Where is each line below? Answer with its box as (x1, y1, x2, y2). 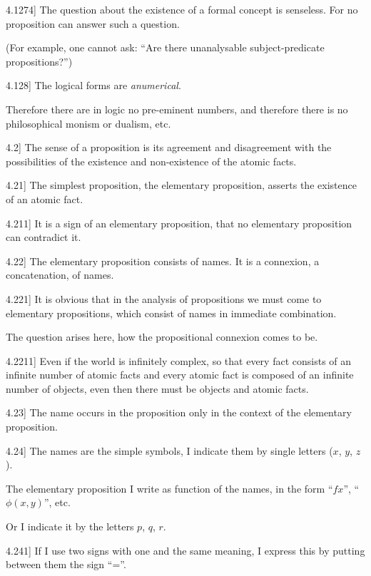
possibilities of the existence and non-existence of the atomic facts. (6, 153, 297, 168)
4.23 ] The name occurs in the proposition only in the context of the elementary (6, 405, 352, 420)
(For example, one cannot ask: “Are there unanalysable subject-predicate (6, 40, 325, 55)
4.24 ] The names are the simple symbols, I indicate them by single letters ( (6, 443, 333, 458)
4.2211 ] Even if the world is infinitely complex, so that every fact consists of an (6, 353, 352, 368)
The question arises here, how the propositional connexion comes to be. (6, 329, 318, 344)
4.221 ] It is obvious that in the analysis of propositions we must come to (6, 291, 322, 306)
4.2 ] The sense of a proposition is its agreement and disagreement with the (6, 140, 332, 155)
